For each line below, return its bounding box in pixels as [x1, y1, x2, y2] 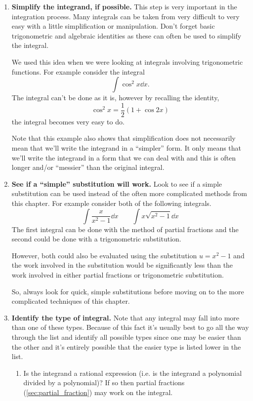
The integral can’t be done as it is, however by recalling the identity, [11, 92, 219, 103]
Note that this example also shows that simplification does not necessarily [11, 133, 236, 143]
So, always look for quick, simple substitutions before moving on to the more [11, 286, 244, 296]
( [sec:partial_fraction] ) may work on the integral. [23, 387, 173, 397]
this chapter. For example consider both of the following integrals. [11, 198, 211, 208]
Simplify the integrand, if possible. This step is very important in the [11, 1, 237, 11]
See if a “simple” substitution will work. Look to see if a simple [11, 178, 222, 189]
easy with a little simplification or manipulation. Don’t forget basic [11, 21, 215, 31]
